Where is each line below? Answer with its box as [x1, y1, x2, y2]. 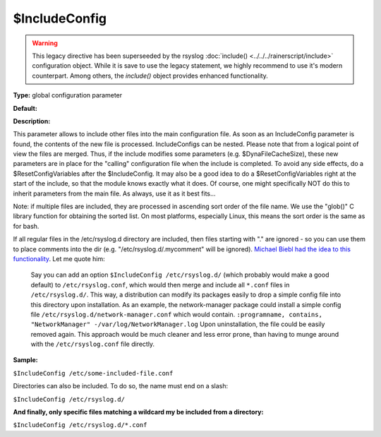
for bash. [13, 222, 40, 230]
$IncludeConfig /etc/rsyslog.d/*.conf [13, 421, 147, 429]
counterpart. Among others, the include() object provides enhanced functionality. [32, 71, 268, 80]
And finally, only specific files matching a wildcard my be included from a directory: [13, 408, 264, 417]
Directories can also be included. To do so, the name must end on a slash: [13, 382, 229, 390]
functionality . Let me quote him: [13, 254, 105, 263]
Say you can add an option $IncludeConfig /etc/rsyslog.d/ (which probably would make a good [30, 270, 329, 279]
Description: [13, 116, 51, 125]
